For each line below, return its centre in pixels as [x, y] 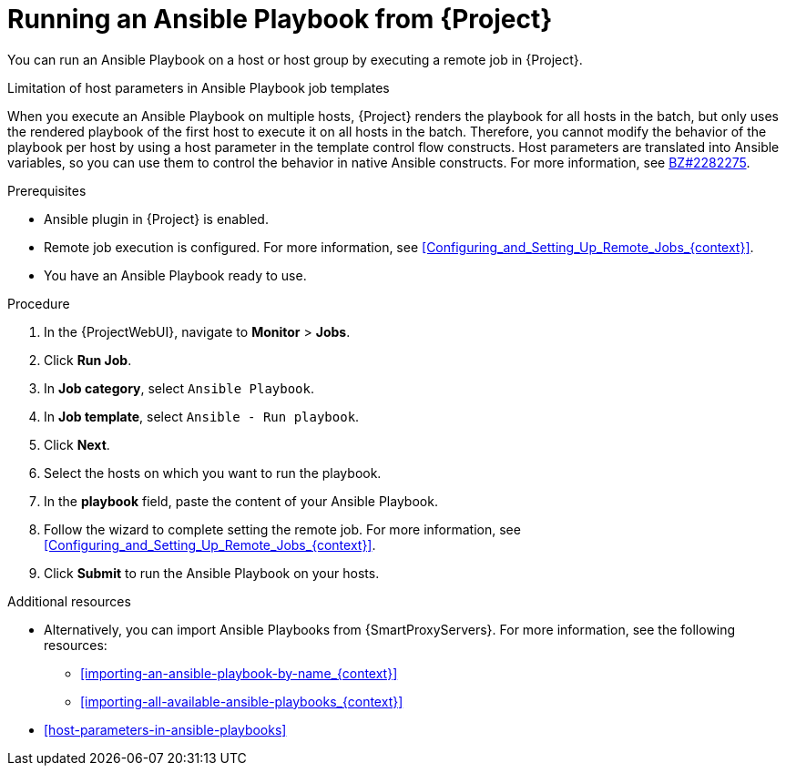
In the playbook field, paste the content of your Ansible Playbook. [241, 501]
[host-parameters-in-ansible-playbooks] [165, 729]
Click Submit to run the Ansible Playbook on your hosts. [212, 573]
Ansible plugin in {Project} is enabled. [156, 219]
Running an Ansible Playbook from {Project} [280, 19]
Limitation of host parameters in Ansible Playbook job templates [199, 87]
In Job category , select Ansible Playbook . [179, 388]
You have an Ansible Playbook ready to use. [175, 275]
